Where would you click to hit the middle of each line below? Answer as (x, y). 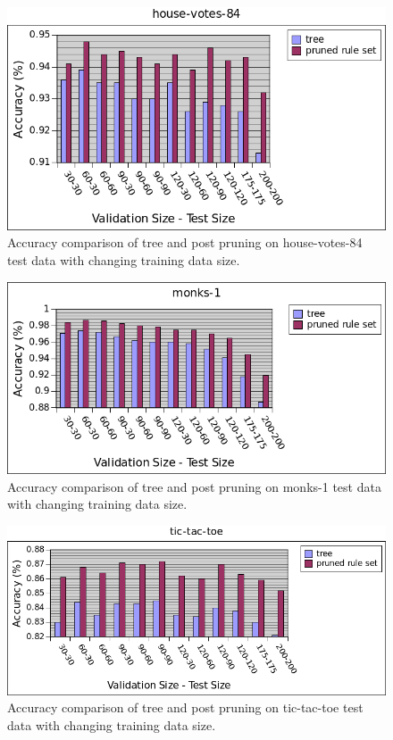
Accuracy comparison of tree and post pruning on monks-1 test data (194, 486)
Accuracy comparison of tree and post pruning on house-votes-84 (185, 242)
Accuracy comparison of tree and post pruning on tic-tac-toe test (185, 707)
